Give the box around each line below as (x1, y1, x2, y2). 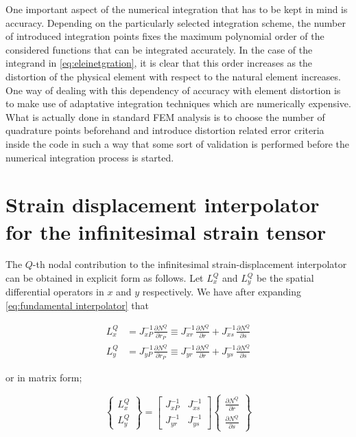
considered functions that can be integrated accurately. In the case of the (5, 42, 313, 56)
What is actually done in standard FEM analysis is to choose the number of (5, 109, 325, 124)
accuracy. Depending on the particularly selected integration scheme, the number (5, 15, 346, 30)
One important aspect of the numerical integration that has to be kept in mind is (5, 2, 348, 16)
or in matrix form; (5, 370, 82, 385)
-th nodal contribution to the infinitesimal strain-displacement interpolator (32, 257, 347, 271)
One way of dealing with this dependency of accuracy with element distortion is (5, 82, 341, 97)
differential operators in (5, 284, 104, 299)
